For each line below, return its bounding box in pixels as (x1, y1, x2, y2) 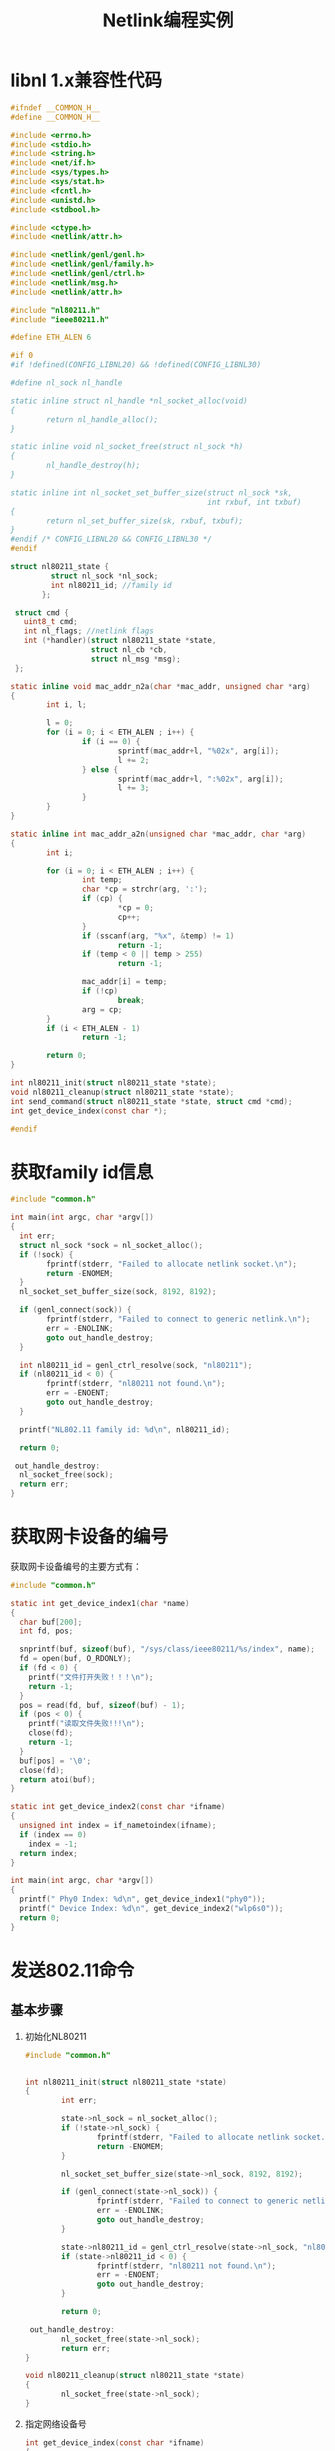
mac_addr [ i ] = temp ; (81, 977, 168, 987)
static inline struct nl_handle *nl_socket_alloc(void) (10, 396, 248, 406)
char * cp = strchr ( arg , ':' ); (81, 884, 208, 895)
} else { (81, 764, 118, 775)
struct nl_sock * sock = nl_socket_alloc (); (19, 1240, 203, 1250)
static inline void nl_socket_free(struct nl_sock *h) (10, 442, 244, 452)
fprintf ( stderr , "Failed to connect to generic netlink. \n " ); (46, 1314, 311, 1324)
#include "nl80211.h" (10, 305, 101, 315)
